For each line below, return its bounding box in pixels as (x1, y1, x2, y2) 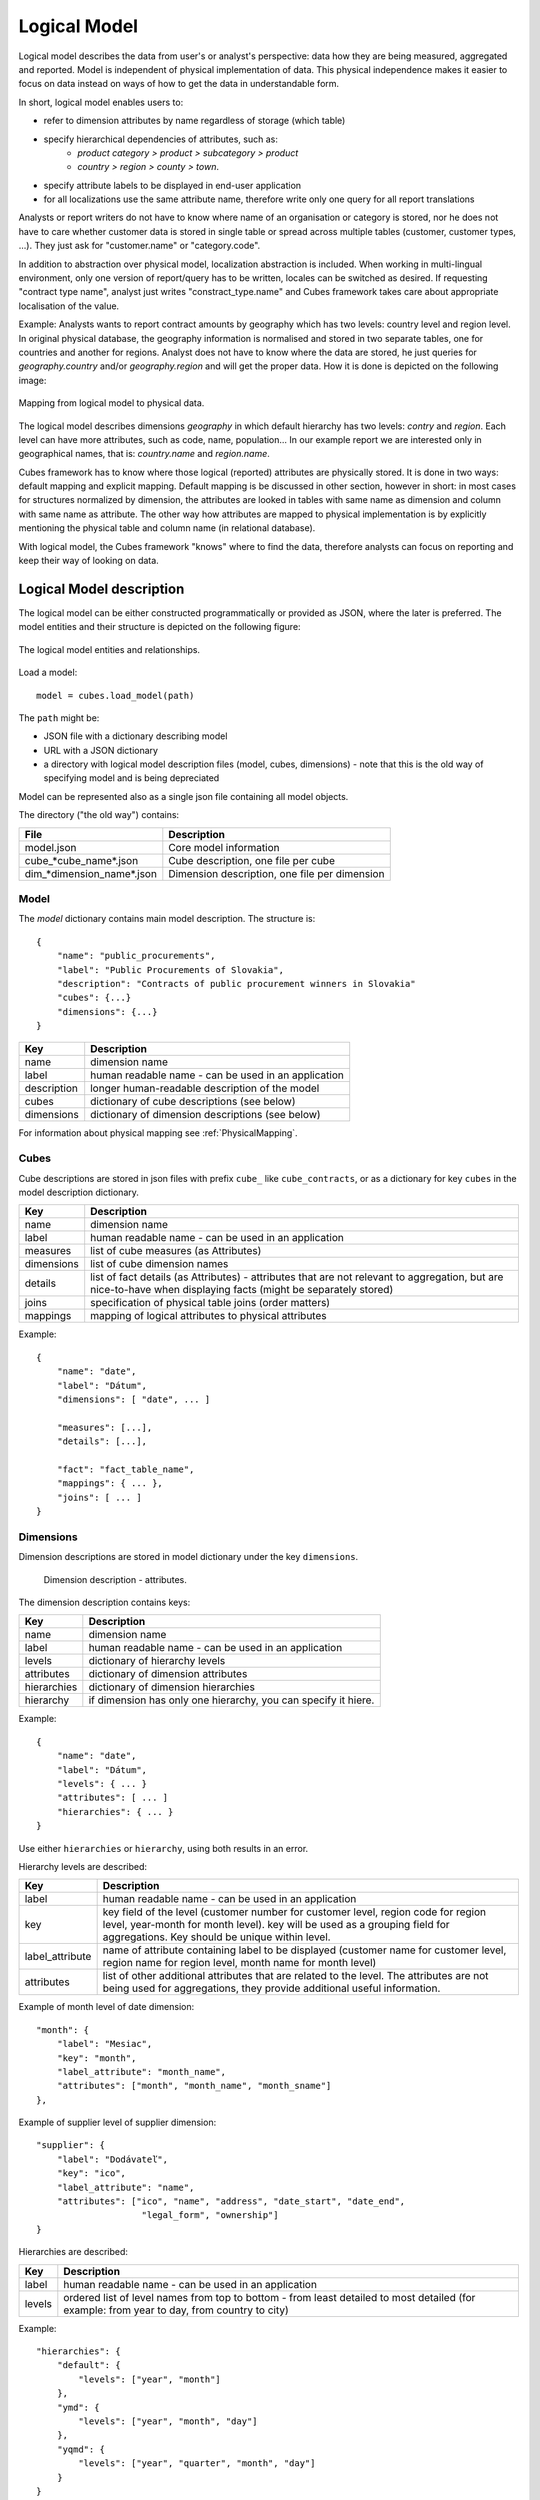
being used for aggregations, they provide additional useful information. (102, 1981, 441, 1995)
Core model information (168, 840, 280, 854)
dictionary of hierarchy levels (88, 1654, 226, 1668)
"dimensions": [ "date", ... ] (56, 1394, 211, 1405)
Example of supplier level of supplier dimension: (18, 2116, 217, 2129)
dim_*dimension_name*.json (24, 866, 157, 880)
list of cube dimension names (90, 1257, 229, 1271)
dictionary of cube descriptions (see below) (90, 1094, 296, 1108)
